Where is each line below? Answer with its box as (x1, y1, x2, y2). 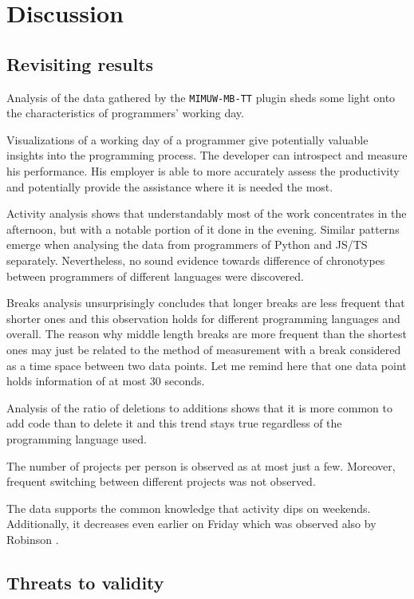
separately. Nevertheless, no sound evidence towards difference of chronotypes (6, 251, 385, 268)
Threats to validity (6, 569, 164, 594)
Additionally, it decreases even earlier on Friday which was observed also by (6, 515, 377, 532)
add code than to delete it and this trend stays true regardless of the (6, 415, 342, 432)
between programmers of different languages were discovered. (6, 267, 304, 284)
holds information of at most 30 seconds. (6, 372, 205, 389)
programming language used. (6, 430, 147, 447)
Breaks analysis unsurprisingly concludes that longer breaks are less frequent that (6, 294, 405, 311)
